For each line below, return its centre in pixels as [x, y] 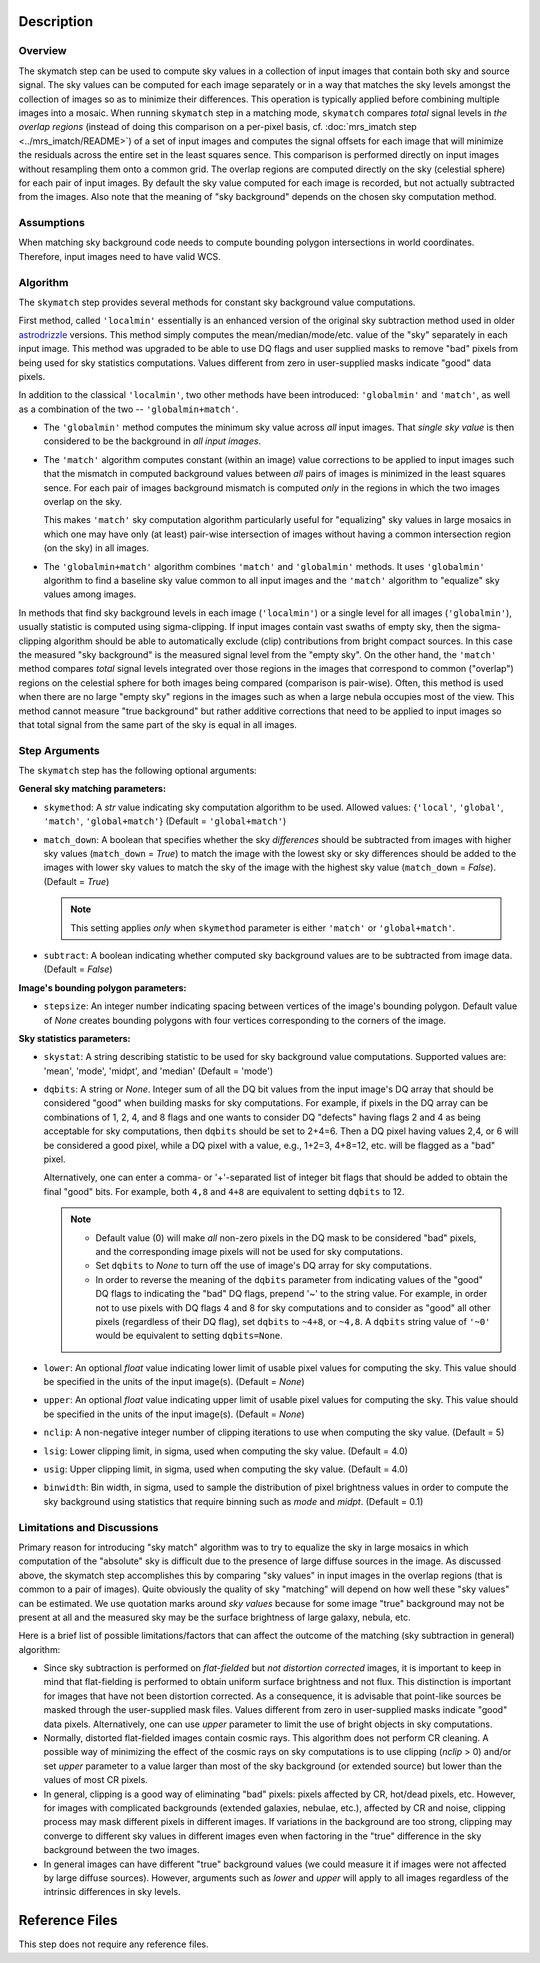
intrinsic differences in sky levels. [112, 1892]
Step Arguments [59, 750]
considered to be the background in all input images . [152, 441]
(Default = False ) [78, 969]
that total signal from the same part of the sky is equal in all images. [157, 724]
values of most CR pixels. [96, 1780]
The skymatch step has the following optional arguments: [137, 771]
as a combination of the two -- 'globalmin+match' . [128, 409]
